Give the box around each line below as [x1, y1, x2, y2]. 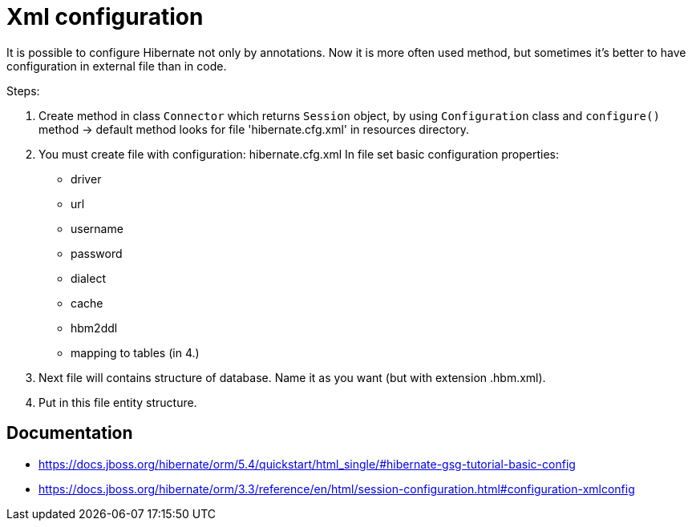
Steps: [6, 83, 40, 98]
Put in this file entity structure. [38, 395, 197, 409]
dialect [71, 271, 106, 285]
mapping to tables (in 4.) [71, 345, 200, 360]
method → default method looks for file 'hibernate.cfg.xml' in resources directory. [38, 122, 470, 136]
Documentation [6, 423, 133, 444]
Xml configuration [6, 3, 204, 30]
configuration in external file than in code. [6, 58, 227, 73]
